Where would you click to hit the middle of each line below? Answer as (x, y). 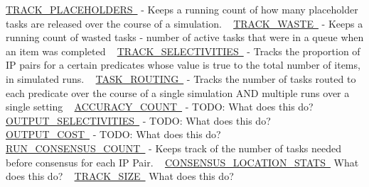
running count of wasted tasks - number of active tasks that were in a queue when (185, 37)
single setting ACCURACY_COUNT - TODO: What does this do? (160, 107)
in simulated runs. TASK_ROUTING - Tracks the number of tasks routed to (181, 78)
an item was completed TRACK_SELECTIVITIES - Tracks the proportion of (183, 51)
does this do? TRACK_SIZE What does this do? (120, 176)
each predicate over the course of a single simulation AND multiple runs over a (178, 92)
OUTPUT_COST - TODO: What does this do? (113, 134)
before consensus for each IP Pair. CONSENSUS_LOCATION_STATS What (182, 162)
